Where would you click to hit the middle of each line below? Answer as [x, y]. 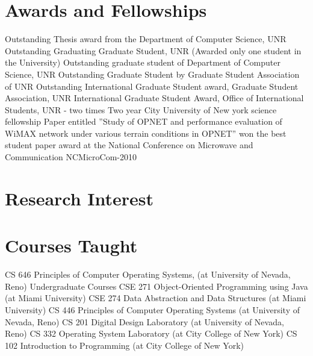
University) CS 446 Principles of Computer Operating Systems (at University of [153, 309]
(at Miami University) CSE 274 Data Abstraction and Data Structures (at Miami [156, 298]
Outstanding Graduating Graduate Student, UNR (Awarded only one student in [153, 50]
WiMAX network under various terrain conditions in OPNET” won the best [146, 133]
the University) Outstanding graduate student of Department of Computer [143, 62]
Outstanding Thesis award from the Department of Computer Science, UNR [146, 39]
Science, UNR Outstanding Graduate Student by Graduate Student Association [152, 74]
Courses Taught [71, 245]
